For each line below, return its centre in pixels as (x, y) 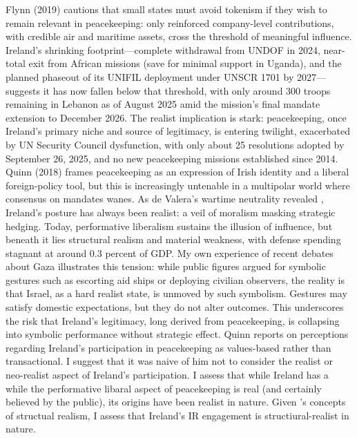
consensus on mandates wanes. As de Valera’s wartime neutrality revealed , (165, 199)
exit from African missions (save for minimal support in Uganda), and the (185, 63)
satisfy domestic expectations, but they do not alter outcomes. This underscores (175, 307)
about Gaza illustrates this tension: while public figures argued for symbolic (166, 266)
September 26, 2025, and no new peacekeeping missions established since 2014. (172, 158)
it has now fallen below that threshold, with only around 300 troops (187, 90)
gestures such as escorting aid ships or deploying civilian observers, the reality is (175, 279)
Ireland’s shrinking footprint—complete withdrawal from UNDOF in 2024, (163, 49)
